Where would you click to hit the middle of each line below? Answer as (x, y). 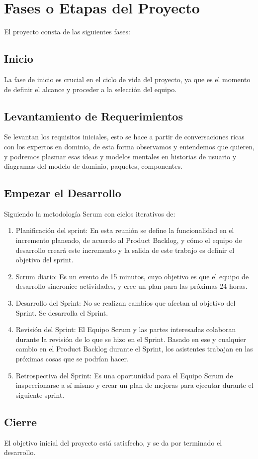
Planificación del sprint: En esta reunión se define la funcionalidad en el (125, 230)
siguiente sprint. (40, 395)
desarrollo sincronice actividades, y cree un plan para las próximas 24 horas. (131, 286)
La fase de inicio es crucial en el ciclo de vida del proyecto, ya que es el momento (127, 79)
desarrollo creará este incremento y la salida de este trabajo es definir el (125, 250)
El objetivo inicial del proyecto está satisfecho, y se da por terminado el (113, 442)
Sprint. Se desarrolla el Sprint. (62, 312)
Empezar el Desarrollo (63, 193)
